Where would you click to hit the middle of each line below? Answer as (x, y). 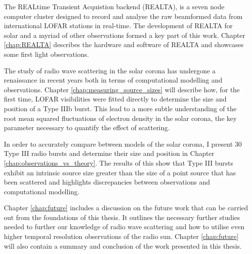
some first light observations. (47, 54)
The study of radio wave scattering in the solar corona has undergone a (110, 70)
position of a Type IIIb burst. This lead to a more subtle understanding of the (120, 108)
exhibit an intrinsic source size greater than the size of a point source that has (120, 172)
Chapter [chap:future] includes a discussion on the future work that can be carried (126, 208)
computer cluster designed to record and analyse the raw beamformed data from (123, 16)
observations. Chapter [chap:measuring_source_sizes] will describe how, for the (122, 89)
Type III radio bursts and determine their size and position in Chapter (109, 153)
